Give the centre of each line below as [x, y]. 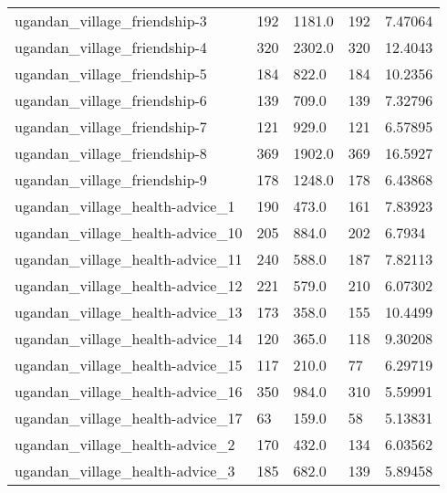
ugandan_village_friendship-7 [111, 126]
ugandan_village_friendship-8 [111, 153]
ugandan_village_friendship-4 [111, 47]
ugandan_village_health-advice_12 [129, 285]
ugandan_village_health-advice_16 [129, 391]
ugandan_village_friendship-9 [111, 179]
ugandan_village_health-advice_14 [129, 338]
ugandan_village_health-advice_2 [125, 444]
